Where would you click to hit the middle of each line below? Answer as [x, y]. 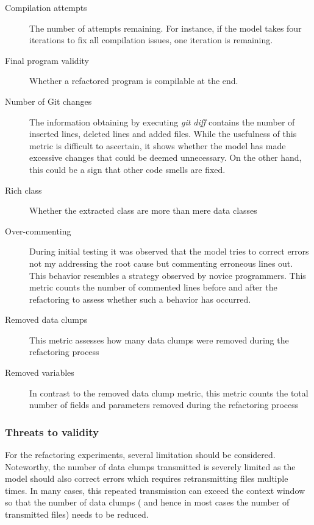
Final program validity [47, 60]
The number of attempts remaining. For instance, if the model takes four [166, 28]
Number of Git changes [48, 101]
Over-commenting [38, 231]
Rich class [23, 190]
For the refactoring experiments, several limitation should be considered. [140, 455]
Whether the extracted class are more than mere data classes [143, 210]
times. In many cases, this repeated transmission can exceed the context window [155, 490]
